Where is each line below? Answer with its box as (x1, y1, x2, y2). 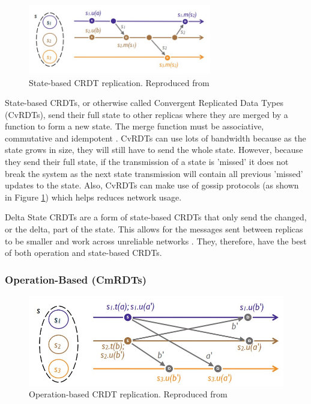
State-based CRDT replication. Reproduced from (29, 76, 210, 89)
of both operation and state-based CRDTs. (5, 246, 162, 259)
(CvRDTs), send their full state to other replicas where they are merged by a (5, 108, 288, 120)
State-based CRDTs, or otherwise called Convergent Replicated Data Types (5, 96, 283, 109)
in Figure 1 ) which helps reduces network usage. (5, 190, 182, 203)
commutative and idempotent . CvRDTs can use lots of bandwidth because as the (5, 131, 306, 144)
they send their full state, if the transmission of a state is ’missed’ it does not (5, 155, 289, 168)
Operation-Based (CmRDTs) (5, 272, 146, 287)
